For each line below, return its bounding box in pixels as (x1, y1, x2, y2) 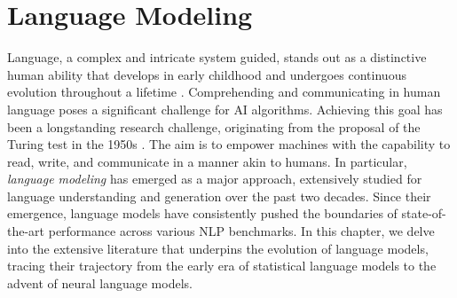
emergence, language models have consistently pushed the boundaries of (7, 204, 398, 223)
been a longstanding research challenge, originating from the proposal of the (7, 117, 421, 136)
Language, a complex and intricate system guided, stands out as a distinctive (7, 48, 427, 67)
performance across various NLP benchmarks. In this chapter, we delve (48, 222, 435, 240)
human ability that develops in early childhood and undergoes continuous (7, 65, 406, 83)
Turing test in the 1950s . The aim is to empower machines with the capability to (7, 135, 451, 153)
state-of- (401, 204, 446, 223)
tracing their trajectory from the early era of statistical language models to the (7, 256, 437, 275)
